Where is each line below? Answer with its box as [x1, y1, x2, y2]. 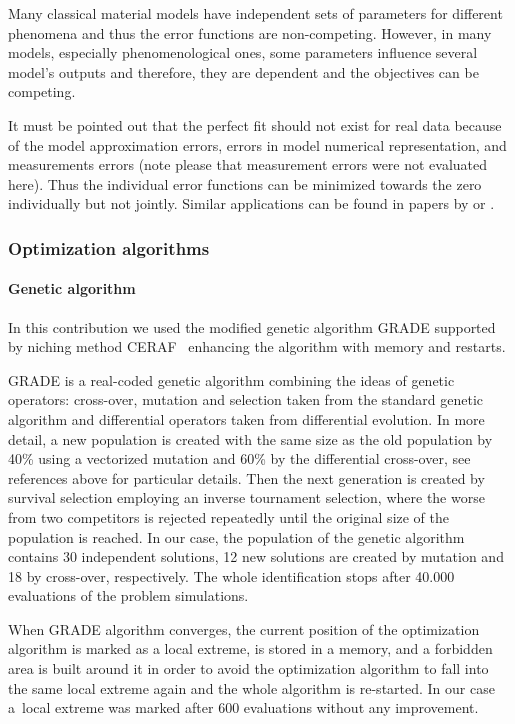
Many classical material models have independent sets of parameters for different [8, 3, 503, 23]
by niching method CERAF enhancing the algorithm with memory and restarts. [8, 336, 506, 357]
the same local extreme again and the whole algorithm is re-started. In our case [8, 677, 495, 698]
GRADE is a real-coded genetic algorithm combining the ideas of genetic [8, 369, 455, 390]
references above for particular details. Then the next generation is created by [8, 467, 485, 488]
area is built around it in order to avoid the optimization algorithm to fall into [8, 658, 489, 679]
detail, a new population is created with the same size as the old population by [8, 428, 493, 449]
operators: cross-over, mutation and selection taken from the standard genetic [8, 389, 484, 410]
